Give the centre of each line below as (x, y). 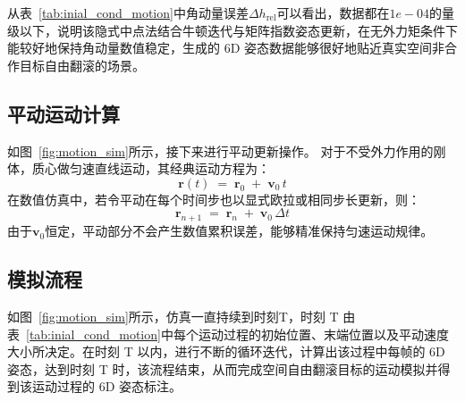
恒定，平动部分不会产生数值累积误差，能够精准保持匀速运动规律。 (239, 231)
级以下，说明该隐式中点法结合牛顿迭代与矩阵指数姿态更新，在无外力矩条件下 (232, 30)
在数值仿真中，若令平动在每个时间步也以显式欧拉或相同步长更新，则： (214, 199)
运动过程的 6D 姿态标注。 (107, 386)
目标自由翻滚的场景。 (82, 65)
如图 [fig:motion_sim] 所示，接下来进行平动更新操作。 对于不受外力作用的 (220, 150)
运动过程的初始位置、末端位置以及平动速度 (323, 334)
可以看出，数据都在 (333, 13)
